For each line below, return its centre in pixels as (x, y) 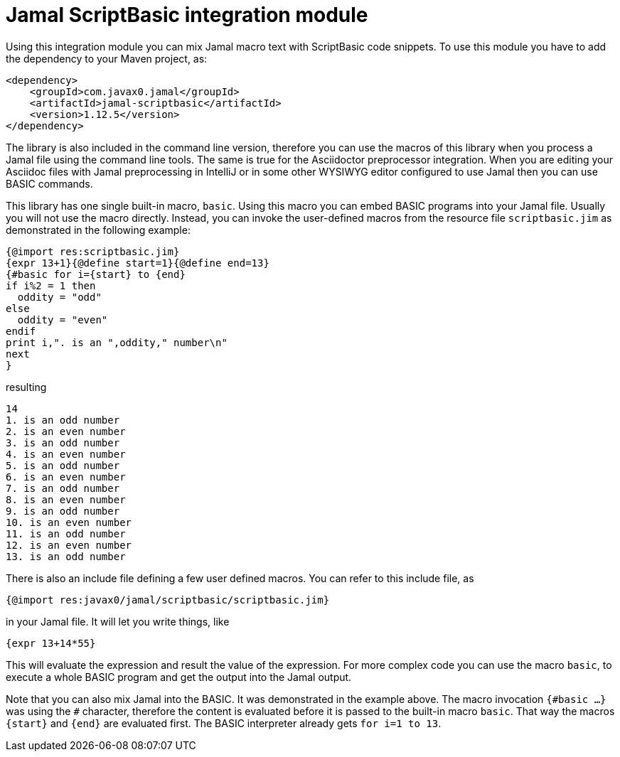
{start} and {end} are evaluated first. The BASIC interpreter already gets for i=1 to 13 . (224, 723)
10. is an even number (69, 522)
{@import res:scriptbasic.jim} (93, 251)
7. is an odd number (63, 488)
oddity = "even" (63, 320)
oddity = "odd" (59, 297)
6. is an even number (66, 477)
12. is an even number (69, 545)
